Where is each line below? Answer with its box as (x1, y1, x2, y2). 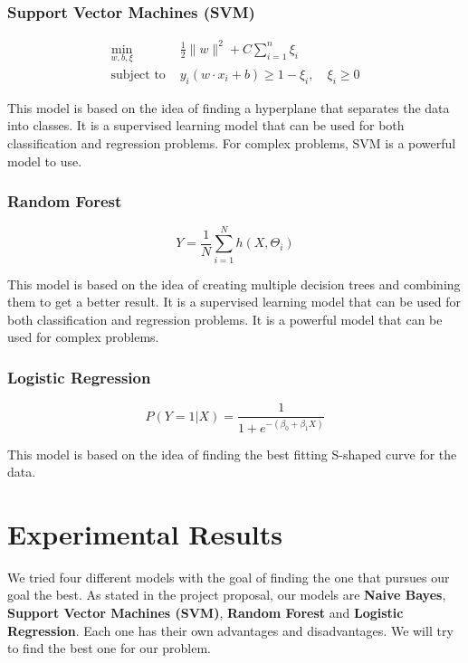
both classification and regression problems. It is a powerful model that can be (7, 309, 443, 328)
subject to (110, 68, 166, 81)
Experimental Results (7, 515, 282, 552)
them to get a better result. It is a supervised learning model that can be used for (7, 292, 462, 311)
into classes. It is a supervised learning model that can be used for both (7, 116, 405, 135)
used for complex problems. (7, 327, 159, 346)
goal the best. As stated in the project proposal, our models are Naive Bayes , (7, 585, 446, 604)
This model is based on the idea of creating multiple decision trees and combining (7, 274, 461, 293)
